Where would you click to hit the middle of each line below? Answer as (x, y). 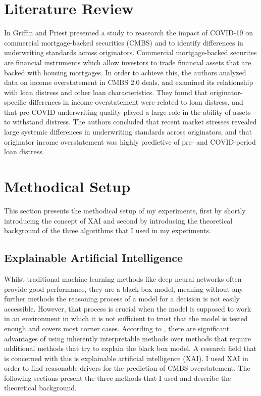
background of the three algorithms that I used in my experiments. (108, 230)
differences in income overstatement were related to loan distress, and (136, 102)
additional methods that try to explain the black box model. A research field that (130, 348)
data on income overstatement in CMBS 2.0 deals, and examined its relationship (129, 82)
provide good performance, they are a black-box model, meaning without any (124, 289)
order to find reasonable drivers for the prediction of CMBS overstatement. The (127, 368)
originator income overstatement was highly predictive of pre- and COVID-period (130, 141)
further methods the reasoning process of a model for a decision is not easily (122, 299)
